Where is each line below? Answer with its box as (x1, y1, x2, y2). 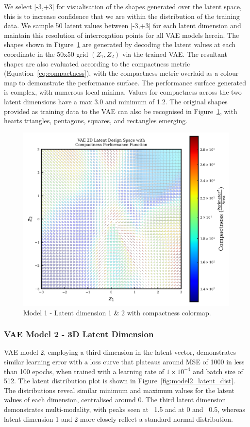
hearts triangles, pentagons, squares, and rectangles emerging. (4, 115, 188, 126)
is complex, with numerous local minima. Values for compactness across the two (4, 87, 242, 97)
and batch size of (193, 366, 243, 376)
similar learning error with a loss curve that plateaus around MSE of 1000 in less (4, 357, 245, 367)
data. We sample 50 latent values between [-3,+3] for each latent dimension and (4, 20, 241, 31)
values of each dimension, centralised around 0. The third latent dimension (4, 394, 226, 405)
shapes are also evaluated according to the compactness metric (4, 58, 190, 68)
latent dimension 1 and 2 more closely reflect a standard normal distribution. (4, 413, 233, 424)
